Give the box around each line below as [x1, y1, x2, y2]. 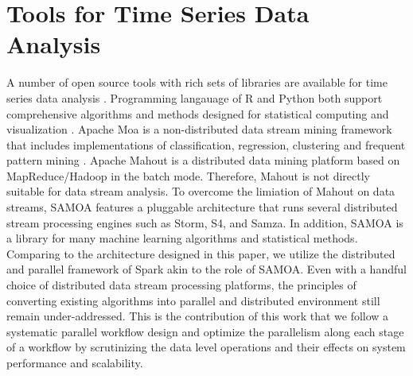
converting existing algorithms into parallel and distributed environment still [6, 292, 380, 308]
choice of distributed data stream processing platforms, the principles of [6, 277, 357, 293]
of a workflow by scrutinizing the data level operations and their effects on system [6, 339, 406, 355]
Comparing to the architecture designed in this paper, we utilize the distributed [6, 245, 395, 262]
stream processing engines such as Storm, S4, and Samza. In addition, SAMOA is [6, 214, 403, 231]
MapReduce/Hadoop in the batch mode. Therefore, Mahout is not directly [6, 167, 370, 184]
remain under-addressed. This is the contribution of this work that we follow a [6, 308, 389, 324]
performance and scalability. [6, 355, 143, 370]
